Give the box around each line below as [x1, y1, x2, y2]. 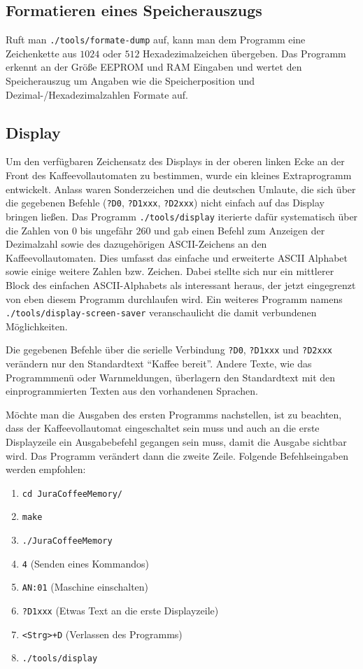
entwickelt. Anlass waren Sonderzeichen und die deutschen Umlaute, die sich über [6, 181, 356, 196]
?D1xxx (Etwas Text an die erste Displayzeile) [22, 603, 219, 618]
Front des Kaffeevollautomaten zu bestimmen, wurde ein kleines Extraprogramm [6, 168, 352, 183]
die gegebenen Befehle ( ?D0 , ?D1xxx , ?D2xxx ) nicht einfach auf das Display [6, 195, 325, 210]
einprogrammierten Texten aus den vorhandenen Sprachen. [6, 383, 258, 398]
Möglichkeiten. [6, 318, 68, 333]
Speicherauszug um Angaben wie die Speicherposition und [6, 73, 255, 88]
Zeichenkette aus [6, 45, 77, 60]
